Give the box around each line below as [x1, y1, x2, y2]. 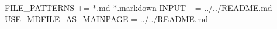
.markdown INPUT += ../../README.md [117, 2, 272, 13]
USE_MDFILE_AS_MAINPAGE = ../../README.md [5, 13, 209, 24]
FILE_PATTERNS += [5, 2, 90, 13]
